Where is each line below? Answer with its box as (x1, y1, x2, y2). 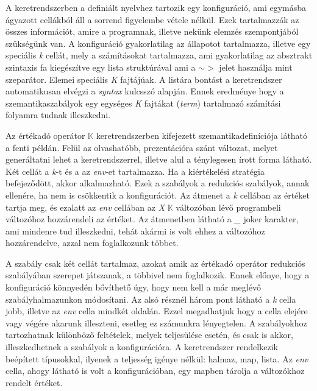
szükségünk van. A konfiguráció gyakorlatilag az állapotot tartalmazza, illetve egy (5, 37, 311, 49)
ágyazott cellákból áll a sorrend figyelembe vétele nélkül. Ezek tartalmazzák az (5, 13, 299, 26)
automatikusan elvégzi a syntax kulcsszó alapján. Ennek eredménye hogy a (5, 85, 284, 97)
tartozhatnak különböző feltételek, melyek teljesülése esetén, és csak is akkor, (5, 328, 293, 341)
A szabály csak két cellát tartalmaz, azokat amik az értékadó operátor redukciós (5, 256, 305, 269)
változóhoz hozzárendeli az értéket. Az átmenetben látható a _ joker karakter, (5, 213, 299, 225)
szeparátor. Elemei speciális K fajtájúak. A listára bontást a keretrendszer (5, 72, 282, 85)
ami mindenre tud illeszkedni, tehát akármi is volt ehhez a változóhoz (5, 224, 265, 237)
